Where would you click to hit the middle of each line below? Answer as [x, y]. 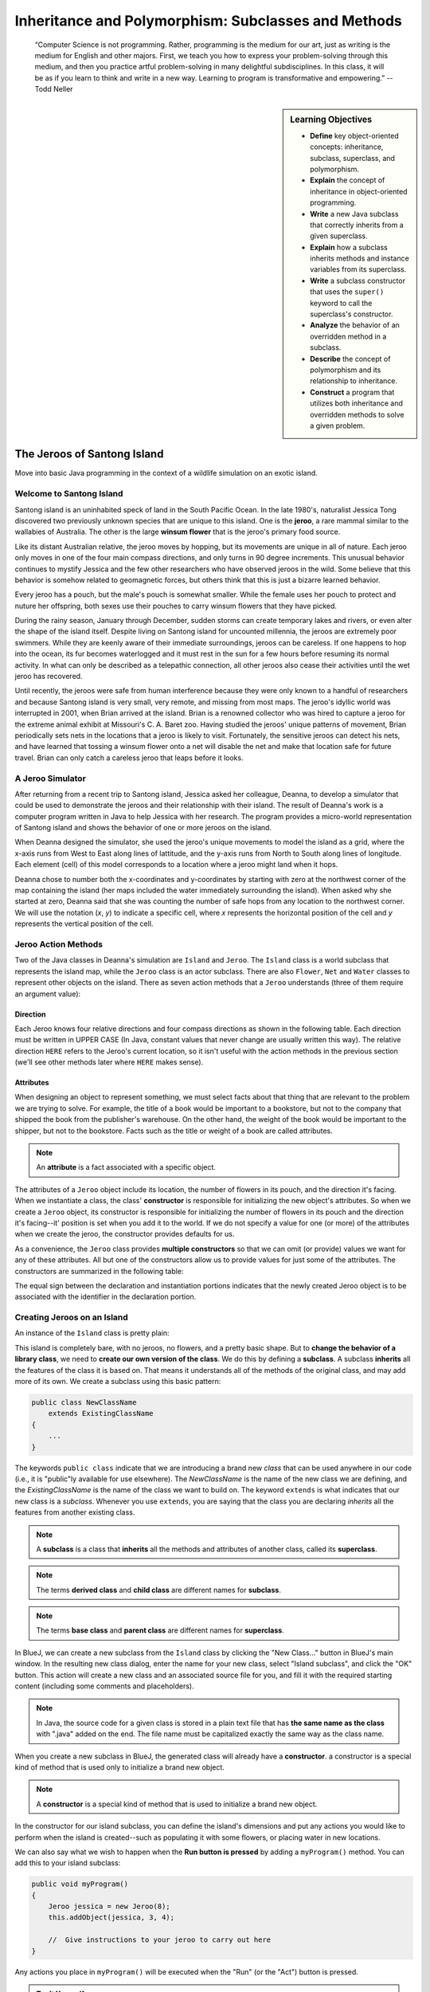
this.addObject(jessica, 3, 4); [111, 1917]
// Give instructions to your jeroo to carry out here [160, 1940]
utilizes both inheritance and [357, 403]
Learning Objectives [331, 120]
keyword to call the [341, 303]
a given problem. [338, 425]
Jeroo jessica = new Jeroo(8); [109, 1907]
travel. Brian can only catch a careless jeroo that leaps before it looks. [129, 758]
